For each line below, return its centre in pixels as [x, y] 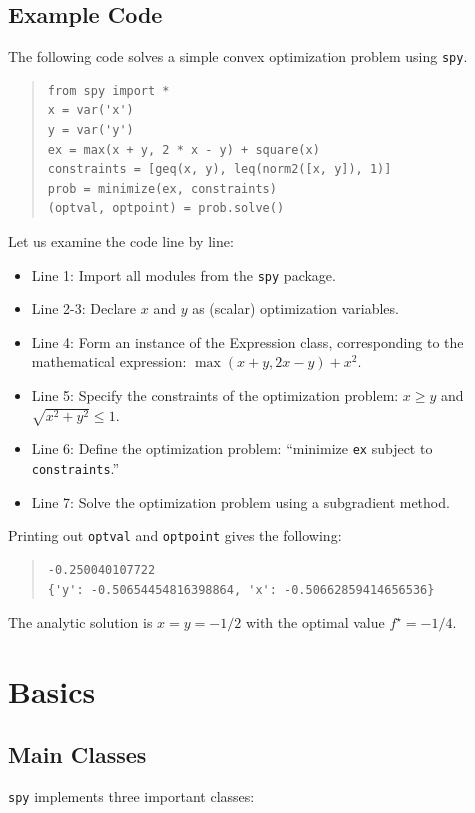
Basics [52, 690]
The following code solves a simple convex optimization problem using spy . [238, 56]
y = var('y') [90, 130]
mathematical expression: [109, 361]
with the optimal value [315, 622]
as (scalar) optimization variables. [295, 308]
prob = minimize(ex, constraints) [162, 188]
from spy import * [108, 90]
